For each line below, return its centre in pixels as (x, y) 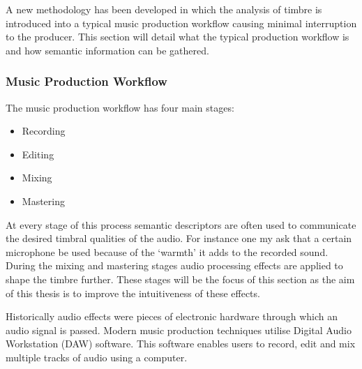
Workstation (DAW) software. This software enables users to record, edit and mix (181, 344)
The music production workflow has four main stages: (120, 107)
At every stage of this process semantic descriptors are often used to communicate (181, 224)
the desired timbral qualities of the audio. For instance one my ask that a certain (179, 238)
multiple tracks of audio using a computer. (97, 357)
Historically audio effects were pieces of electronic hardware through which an (172, 316)
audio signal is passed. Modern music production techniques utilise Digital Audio (179, 330)
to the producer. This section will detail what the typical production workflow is (178, 37)
